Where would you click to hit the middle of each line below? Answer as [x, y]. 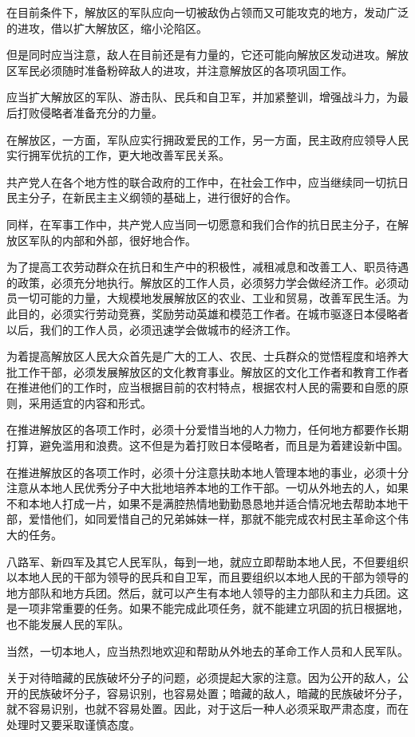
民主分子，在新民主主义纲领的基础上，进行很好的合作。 [152, 197]
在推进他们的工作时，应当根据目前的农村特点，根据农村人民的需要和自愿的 [202, 387]
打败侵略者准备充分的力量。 [90, 112]
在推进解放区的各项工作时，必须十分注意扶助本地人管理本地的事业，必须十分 [207, 472]
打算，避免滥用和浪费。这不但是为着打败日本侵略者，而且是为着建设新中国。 [207, 445]
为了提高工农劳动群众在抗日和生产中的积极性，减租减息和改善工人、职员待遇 [207, 267]
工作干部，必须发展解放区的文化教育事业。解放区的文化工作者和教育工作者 [213, 371]
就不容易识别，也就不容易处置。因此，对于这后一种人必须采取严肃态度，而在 [207, 709]
